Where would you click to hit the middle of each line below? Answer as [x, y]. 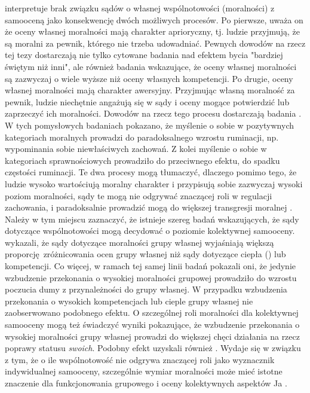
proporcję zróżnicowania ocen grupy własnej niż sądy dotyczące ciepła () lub [145, 254]
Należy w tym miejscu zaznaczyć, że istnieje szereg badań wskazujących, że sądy [152, 219]
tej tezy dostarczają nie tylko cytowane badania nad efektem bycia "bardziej [144, 55]
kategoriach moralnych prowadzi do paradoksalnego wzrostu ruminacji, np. [142, 137]
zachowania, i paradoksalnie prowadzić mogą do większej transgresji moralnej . [149, 207]
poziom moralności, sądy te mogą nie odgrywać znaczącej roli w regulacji [139, 195]
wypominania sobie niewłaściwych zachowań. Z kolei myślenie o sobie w [136, 149]
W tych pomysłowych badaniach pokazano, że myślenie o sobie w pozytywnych [150, 125]
